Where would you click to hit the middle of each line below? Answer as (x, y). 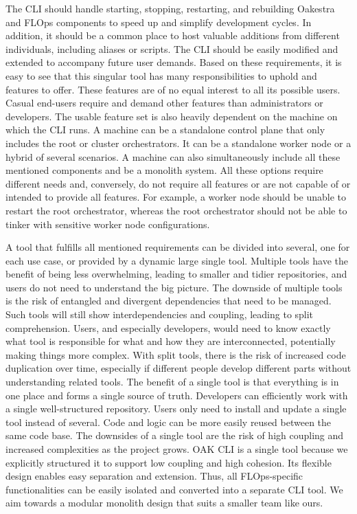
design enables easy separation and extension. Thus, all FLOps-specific (154, 476)
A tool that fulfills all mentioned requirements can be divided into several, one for (178, 247)
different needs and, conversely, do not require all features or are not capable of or (178, 183)
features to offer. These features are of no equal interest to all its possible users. (173, 89)
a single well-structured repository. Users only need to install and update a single (176, 409)
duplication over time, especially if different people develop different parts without (178, 368)
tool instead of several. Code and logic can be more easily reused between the (169, 422)
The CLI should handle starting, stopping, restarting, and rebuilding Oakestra (170, 8)
